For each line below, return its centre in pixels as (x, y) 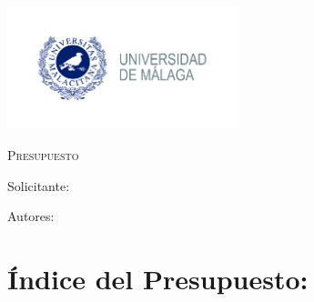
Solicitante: (39, 185)
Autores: (31, 216)
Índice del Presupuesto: (158, 279)
